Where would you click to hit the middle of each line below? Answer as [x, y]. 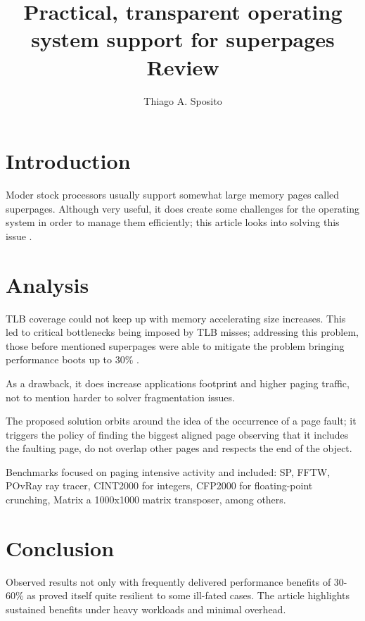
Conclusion [60, 547]
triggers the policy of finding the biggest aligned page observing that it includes [177, 434]
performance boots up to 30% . [72, 359]
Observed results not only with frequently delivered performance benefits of [168, 581]
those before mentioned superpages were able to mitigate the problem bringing [175, 345]
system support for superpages [183, 39]
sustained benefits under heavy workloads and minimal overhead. [146, 609]
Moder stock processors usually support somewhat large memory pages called [173, 195]
